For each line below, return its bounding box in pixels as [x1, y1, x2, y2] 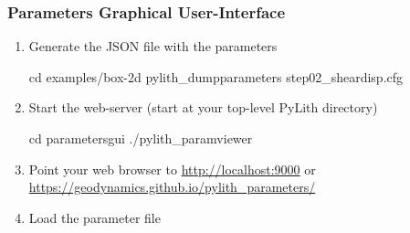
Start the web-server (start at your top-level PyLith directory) [28, 98, 378, 117]
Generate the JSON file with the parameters [28, 37, 278, 56]
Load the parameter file [28, 207, 161, 227]
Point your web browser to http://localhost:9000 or [28, 159, 316, 178]
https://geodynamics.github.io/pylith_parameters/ [28, 177, 316, 196]
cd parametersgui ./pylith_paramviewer [28, 129, 253, 147]
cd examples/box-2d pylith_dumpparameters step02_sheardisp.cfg [28, 67, 404, 86]
